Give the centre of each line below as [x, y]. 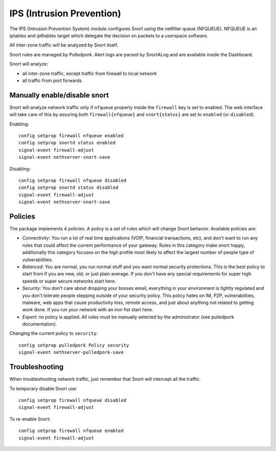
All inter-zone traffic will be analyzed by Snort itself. [64, 45]
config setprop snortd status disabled [68, 188]
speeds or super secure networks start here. [69, 281]
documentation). [40, 324]
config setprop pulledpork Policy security [74, 345]
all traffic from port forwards [52, 80]
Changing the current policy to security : [54, 333]
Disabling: [20, 168]
